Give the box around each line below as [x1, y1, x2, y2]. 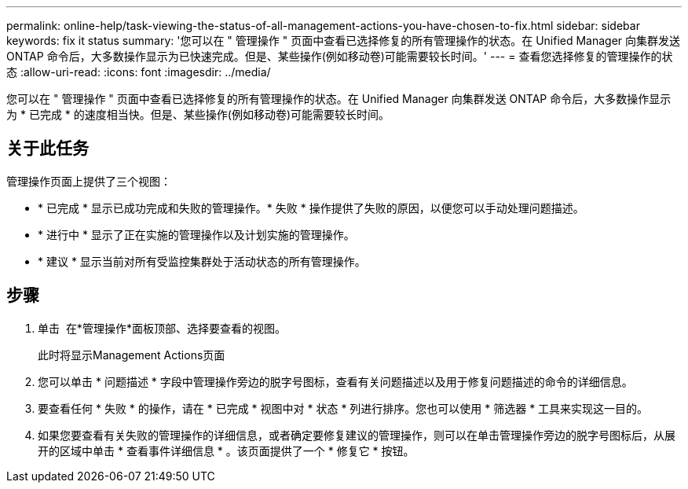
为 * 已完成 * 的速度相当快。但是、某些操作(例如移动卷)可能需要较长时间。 [6, 108, 390, 121]
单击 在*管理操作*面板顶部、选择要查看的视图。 [38, 321, 286, 335]
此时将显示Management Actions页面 [38, 347, 225, 362]
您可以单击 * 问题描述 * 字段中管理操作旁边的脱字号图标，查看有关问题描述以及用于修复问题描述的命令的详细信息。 [38, 374, 633, 388]
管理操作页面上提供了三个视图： [6, 174, 171, 188]
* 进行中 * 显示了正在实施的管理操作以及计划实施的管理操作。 [38, 227, 355, 241]
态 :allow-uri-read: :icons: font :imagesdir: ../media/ [6, 65, 271, 79]
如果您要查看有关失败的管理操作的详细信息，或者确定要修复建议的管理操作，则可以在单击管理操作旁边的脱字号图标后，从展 [38, 428, 675, 442]
